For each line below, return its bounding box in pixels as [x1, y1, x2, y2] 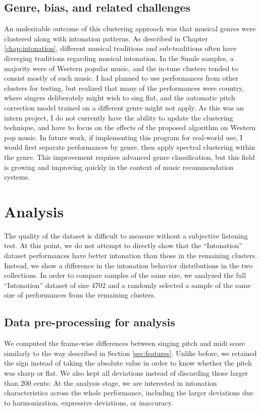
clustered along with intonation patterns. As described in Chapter [4, 33, 208, 43]
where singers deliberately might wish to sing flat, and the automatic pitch [4, 92, 235, 103]
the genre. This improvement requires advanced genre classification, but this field [4, 151, 255, 162]
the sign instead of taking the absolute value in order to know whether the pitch [4, 358, 252, 368]
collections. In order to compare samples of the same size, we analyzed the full [4, 270, 246, 280]
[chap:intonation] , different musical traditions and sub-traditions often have [4, 43, 237, 53]
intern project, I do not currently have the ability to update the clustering [4, 112, 233, 123]
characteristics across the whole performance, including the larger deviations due [4, 387, 253, 398]
